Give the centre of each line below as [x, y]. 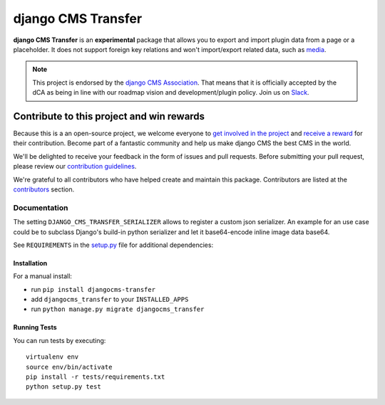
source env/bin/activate [69, 367]
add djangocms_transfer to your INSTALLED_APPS [110, 300]
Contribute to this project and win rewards [109, 116]
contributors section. [44, 189]
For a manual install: [43, 276]
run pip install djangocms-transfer [93, 289]
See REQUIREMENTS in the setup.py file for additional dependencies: [113, 245]
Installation [30, 263]
